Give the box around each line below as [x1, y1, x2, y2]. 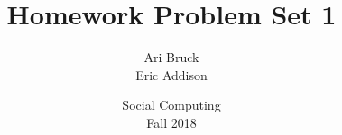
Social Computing [122, 95, 221, 114]
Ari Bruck [143, 48, 199, 67]
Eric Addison [135, 65, 208, 84]
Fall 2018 [146, 112, 197, 131]
